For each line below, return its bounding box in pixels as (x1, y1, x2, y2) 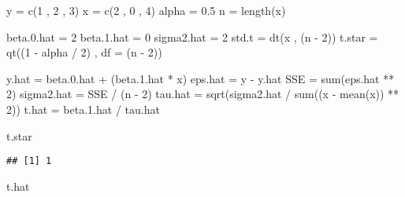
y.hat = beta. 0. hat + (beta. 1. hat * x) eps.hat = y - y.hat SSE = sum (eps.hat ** (6, 70, 395, 86)
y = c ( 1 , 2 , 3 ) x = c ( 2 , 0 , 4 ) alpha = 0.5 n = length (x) (6, 2, 286, 18)
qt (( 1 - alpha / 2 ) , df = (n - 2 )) (6, 44, 162, 60)
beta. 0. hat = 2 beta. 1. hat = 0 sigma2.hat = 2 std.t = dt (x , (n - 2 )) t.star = (6, 28, 378, 45)
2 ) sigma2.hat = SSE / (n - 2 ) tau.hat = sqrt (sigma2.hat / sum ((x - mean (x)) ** (6, 86, 399, 102)
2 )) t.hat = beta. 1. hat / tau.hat (6, 100, 160, 117)
